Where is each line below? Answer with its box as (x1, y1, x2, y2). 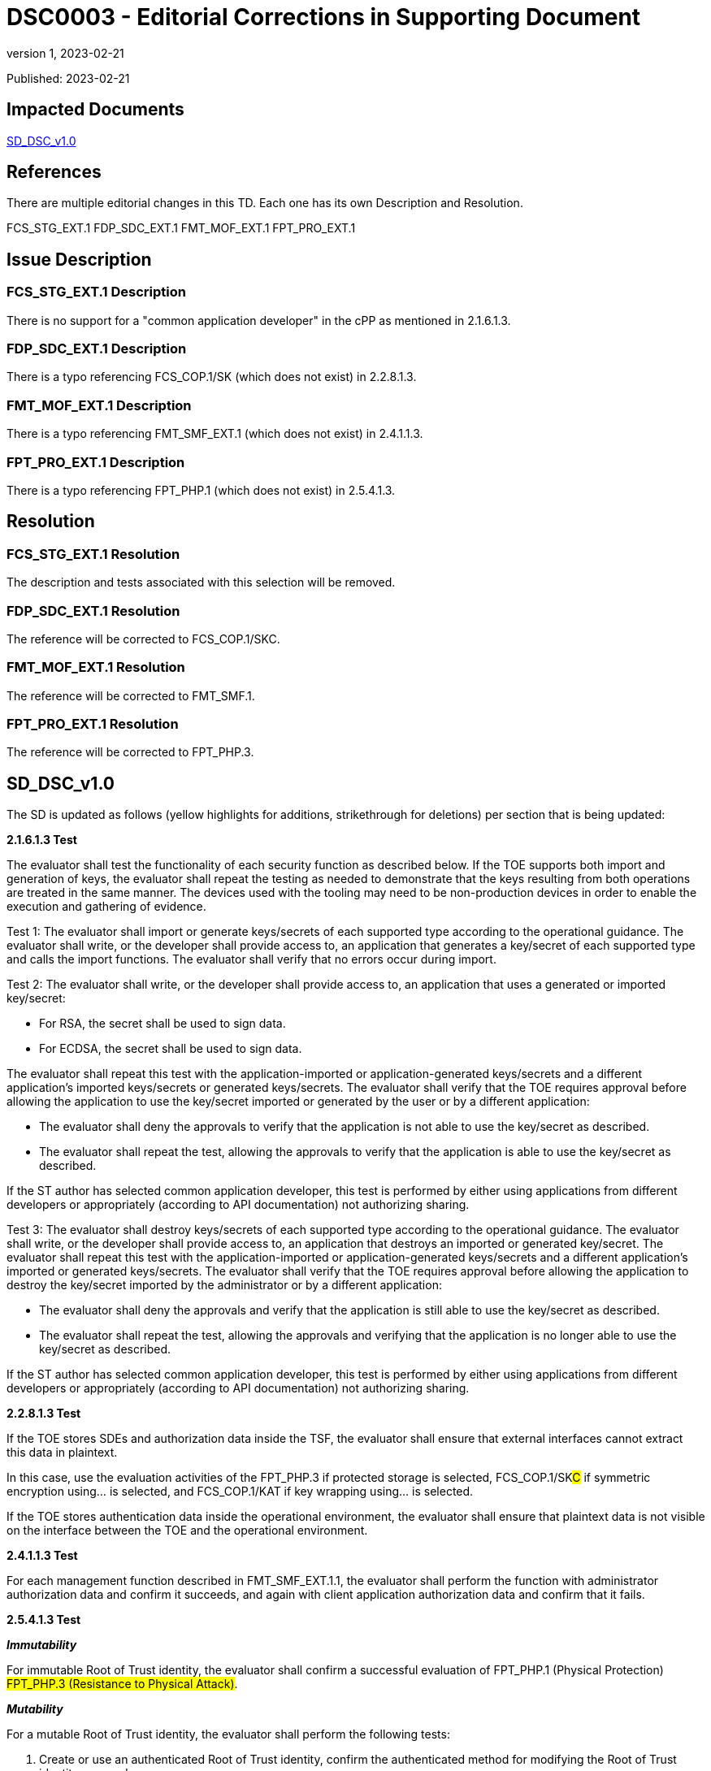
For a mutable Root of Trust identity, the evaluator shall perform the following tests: (7, 1727, 450, 1742)
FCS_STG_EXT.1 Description (7, 284, 186, 301)
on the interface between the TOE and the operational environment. (7, 1523, 368, 1538)
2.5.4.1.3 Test (7, 1613, 81, 1627)
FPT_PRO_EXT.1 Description (7, 453, 185, 470)
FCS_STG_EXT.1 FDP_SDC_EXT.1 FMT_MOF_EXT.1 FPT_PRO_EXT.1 (7, 221, 356, 236)
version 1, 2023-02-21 (7, 45, 124, 60)
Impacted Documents (7, 99, 184, 120)
